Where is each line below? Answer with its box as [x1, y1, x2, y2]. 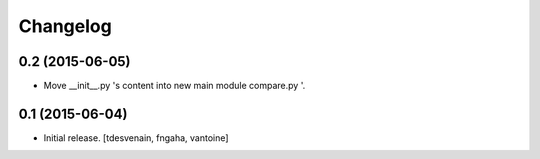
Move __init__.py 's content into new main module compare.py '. [43, 80, 306, 92]
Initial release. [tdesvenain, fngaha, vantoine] [43, 131, 229, 144]
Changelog [18, 15, 112, 37]
